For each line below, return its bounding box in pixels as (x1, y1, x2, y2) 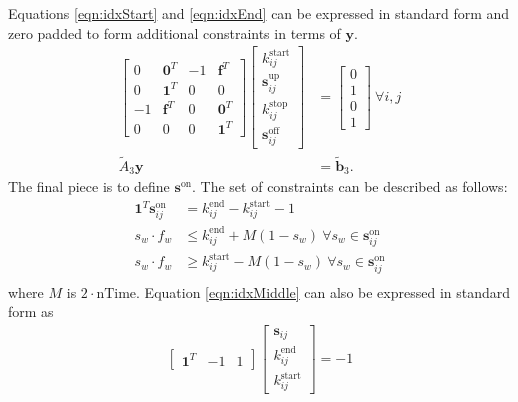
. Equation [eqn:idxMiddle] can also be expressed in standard (136, 281, 511, 302)
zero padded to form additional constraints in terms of (8, 22, 341, 43)
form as (8, 301, 54, 322)
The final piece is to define (8, 175, 170, 196)
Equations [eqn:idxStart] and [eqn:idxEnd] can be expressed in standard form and (8, 3, 510, 23)
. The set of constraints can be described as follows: (192, 175, 508, 196)
